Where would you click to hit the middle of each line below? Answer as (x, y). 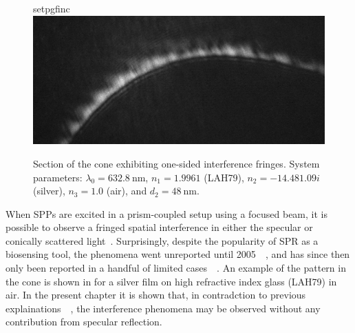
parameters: (58, 177)
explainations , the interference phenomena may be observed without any (163, 308)
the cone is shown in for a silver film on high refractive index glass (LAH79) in (171, 281)
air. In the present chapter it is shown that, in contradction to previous (156, 295)
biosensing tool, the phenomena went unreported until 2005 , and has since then (178, 254)
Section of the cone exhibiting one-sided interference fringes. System (176, 163)
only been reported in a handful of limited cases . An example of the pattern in (176, 268)
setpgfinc (52, 8)
